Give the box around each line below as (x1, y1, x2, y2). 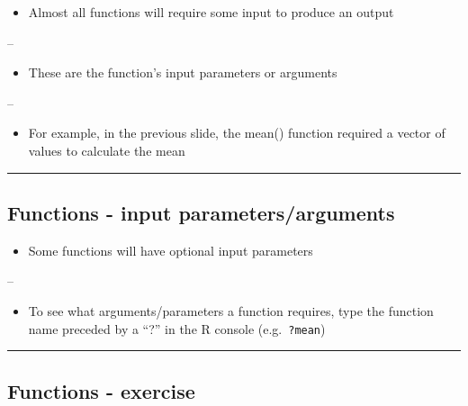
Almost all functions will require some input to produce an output (28, 3, 394, 21)
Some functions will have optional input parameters (28, 240, 313, 259)
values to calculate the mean (28, 140, 185, 159)
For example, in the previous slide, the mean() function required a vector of (28, 123, 445, 142)
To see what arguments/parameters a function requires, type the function (28, 301, 434, 320)
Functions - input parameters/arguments (7, 198, 395, 226)
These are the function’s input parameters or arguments (28, 63, 337, 82)
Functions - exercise (7, 376, 195, 404)
